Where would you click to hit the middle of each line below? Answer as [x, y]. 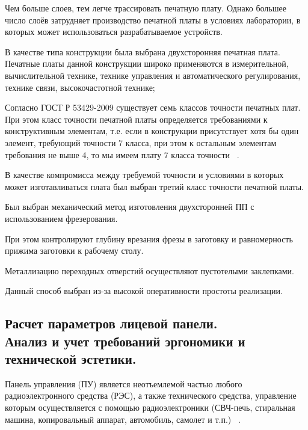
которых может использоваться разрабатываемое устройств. [114, 32]
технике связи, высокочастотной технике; [80, 87]
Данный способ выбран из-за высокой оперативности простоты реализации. [144, 291]
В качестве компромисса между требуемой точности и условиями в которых [144, 175]
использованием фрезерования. [61, 218]
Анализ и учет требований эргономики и [125, 341]
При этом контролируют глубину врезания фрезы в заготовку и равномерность [149, 238]
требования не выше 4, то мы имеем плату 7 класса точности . [122, 154]
